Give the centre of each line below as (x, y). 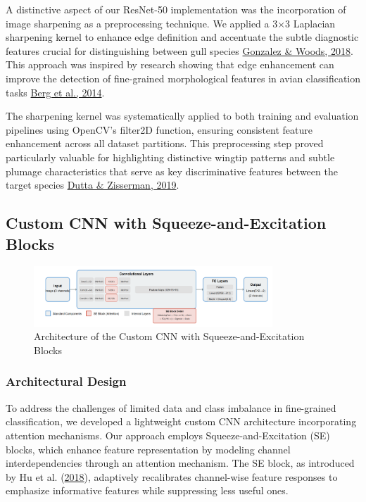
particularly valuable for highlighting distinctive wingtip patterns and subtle (170, 157)
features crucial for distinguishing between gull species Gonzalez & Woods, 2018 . (179, 50)
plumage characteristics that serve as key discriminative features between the (172, 171)
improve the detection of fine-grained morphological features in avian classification (183, 78)
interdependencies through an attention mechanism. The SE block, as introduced (180, 463)
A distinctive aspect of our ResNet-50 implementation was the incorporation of (176, 9)
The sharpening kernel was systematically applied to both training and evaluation (182, 116)
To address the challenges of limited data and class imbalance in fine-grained (171, 407)
